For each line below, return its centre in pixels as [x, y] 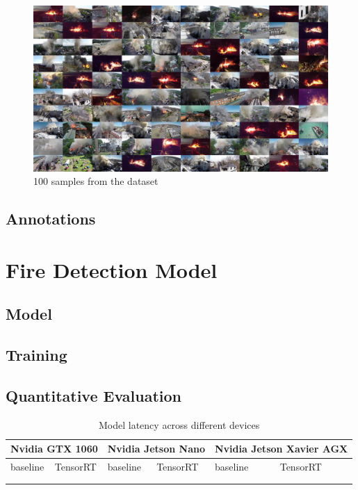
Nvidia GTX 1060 [54, 449]
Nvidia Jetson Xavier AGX [282, 449]
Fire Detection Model [112, 269]
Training [36, 355]
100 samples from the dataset [96, 181]
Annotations [51, 219]
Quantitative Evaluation [93, 395]
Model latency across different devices [179, 424]
